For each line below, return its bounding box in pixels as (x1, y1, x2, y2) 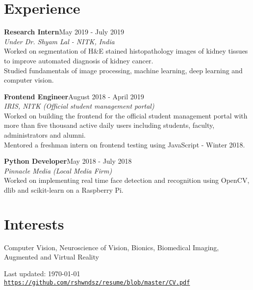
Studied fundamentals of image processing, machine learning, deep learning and (4, 65, 243, 75)
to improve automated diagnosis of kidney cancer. (4, 55, 153, 65)
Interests (4, 213, 64, 233)
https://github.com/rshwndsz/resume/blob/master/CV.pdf (4, 279, 190, 286)
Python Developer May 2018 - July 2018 (4, 156, 132, 166)
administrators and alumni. (4, 130, 86, 140)
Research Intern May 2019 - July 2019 (4, 27, 124, 37)
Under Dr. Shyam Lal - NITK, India (4, 36, 115, 46)
